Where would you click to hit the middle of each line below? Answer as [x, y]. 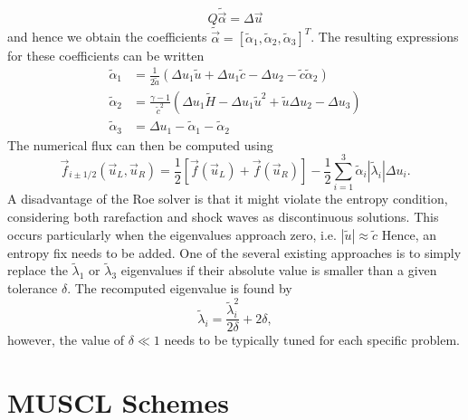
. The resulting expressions [385, 37]
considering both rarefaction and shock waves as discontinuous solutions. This [223, 216]
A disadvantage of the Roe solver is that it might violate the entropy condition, [228, 199]
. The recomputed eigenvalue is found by [180, 287]
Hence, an [409, 234]
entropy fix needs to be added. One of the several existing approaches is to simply [234, 252]
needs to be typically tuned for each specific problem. [312, 340]
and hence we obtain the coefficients [107, 37]
